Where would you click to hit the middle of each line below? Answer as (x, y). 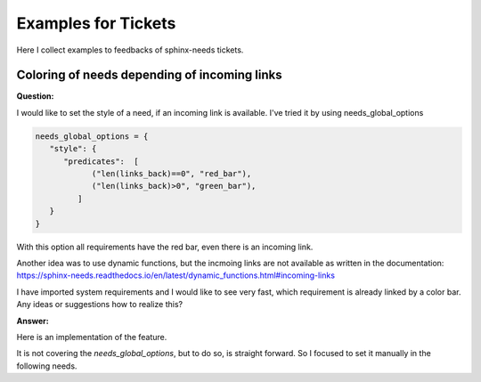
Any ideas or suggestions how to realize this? (99, 305)
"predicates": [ (102, 161)
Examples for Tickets (96, 23)
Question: (35, 96)
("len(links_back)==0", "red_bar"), (171, 174)
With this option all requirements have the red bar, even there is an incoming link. (165, 247)
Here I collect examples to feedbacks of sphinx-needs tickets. (130, 50)
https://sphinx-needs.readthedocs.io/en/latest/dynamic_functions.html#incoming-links (176, 275)
